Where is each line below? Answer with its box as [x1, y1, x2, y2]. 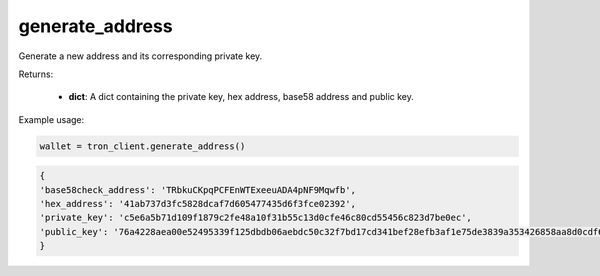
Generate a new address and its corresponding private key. [18, 50, 263, 62]
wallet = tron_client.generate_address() [39, 140, 246, 152]
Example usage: [18, 113, 85, 125]
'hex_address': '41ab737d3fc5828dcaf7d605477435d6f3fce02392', [39, 198, 357, 210]
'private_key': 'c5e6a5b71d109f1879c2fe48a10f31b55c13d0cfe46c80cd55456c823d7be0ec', [39, 212, 472, 224]
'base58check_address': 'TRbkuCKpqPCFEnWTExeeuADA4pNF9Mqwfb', [39, 184, 357, 195]
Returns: [18, 68, 54, 80]
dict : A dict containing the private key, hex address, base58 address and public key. [68, 91, 415, 103]
